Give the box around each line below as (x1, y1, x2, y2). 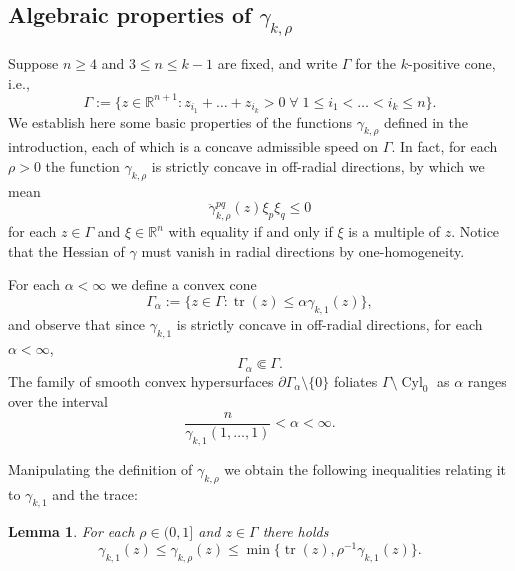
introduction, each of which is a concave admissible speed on (8, 136, 379, 157)
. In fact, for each (391, 136, 498, 157)
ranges (467, 370, 507, 391)
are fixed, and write (217, 53, 338, 73)
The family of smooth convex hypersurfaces (8, 370, 274, 391)
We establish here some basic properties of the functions (8, 111, 352, 132)
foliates (333, 370, 378, 391)
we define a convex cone (110, 274, 257, 295)
